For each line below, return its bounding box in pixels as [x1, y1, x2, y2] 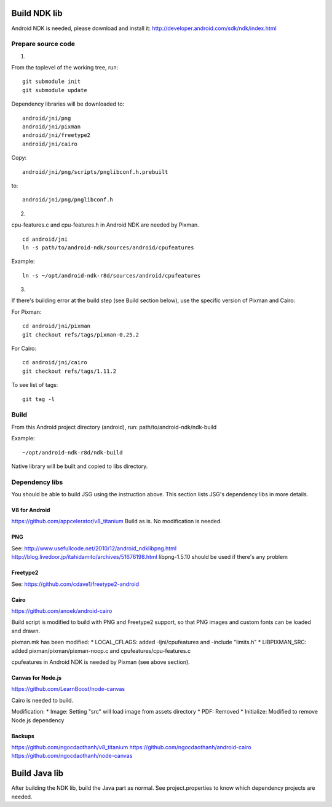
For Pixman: [11, 308, 42, 316]
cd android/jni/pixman [22, 322, 91, 330]
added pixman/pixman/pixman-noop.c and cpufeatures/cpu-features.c [11, 647, 191, 654]
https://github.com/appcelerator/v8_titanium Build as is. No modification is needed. [11, 518, 222, 525]
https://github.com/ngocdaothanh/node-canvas [11, 752, 133, 760]
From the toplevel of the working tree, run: [11, 64, 119, 71]
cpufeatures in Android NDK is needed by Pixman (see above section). [11, 658, 190, 666]
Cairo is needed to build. [11, 696, 74, 704]
